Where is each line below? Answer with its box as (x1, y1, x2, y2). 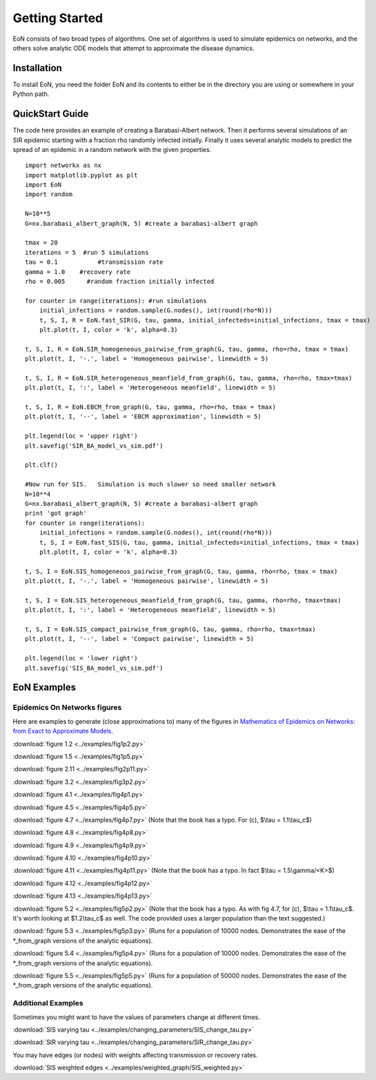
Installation (12, 62, 62, 74)
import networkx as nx (25, 162, 102, 169)
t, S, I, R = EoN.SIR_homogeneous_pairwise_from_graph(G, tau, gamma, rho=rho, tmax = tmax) (25, 345, 349, 353)
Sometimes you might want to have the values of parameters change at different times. (12, 1012, 260, 1021)
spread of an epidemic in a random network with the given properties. (12, 145, 212, 153)
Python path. (12, 90, 50, 98)
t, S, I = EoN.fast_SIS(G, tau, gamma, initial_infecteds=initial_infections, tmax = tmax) (39, 539, 360, 546)
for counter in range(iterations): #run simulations (25, 297, 207, 305)
